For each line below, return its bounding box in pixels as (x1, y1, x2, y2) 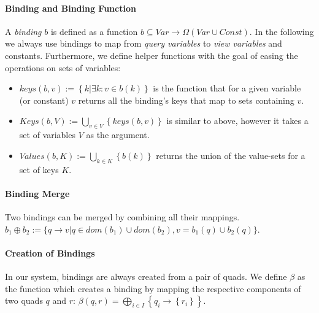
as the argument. (86, 128, 150, 141)
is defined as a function (50, 25, 138, 37)
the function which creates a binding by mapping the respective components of (5, 282, 301, 295)
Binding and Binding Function (5, 1, 136, 14)
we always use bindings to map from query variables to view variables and (5, 37, 282, 50)
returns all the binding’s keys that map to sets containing (78, 93, 294, 106)
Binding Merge (5, 187, 70, 199)
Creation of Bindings (5, 246, 95, 259)
